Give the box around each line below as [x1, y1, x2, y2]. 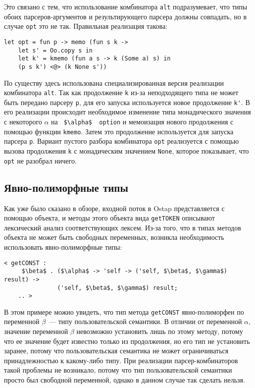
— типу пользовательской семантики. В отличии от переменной [49, 316, 242, 327]
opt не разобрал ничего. [4, 155, 77, 166]
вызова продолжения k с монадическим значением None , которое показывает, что [4, 146, 249, 156]
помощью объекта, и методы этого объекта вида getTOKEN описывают [4, 213, 215, 223]
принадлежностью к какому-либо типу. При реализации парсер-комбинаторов [4, 355, 238, 365]
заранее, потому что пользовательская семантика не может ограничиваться [4, 345, 229, 356]
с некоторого [4, 116, 42, 127]
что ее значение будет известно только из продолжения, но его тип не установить [4, 335, 250, 346]
